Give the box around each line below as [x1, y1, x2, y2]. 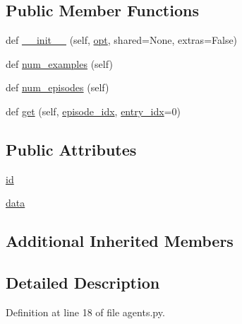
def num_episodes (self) [6, 80, 109, 95]
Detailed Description [6, 272, 160, 294]
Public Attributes [6, 138, 137, 160]
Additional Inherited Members [6, 230, 234, 252]
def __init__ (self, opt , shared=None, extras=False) [6, 33, 238, 47]
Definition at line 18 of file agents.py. [6, 304, 165, 319]
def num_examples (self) [6, 56, 113, 71]
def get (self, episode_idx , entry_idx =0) [6, 103, 181, 118]
